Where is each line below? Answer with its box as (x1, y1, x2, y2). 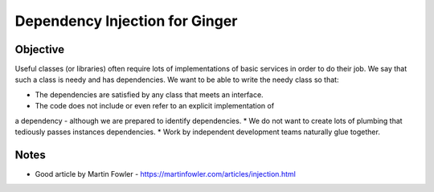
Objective (14, 43, 65, 56)
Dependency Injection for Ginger (14, 12, 238, 30)
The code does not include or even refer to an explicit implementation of (35, 101, 275, 111)
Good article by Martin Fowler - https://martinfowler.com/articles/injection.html (35, 169, 297, 178)
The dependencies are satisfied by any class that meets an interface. (35, 89, 264, 100)
